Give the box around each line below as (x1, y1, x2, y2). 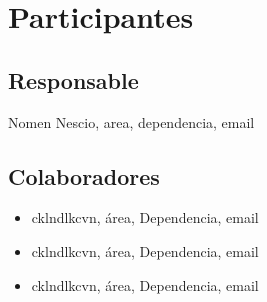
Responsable (8, 64, 139, 95)
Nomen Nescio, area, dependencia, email (8, 111, 255, 132)
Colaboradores (8, 160, 160, 191)
